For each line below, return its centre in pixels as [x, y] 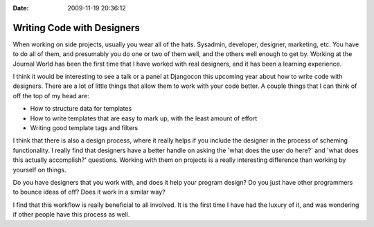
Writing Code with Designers [76, 28]
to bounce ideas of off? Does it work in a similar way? [89, 192]
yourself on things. [39, 170]
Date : [21, 8]
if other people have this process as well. [71, 215]
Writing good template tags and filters [84, 128]
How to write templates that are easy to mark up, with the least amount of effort [144, 118]
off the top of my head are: [51, 96]
